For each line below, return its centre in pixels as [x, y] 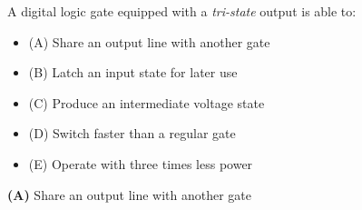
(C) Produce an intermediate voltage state [147, 102]
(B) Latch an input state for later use [133, 72]
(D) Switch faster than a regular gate [132, 133]
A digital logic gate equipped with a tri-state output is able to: [182, 11]
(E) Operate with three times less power [141, 163]
